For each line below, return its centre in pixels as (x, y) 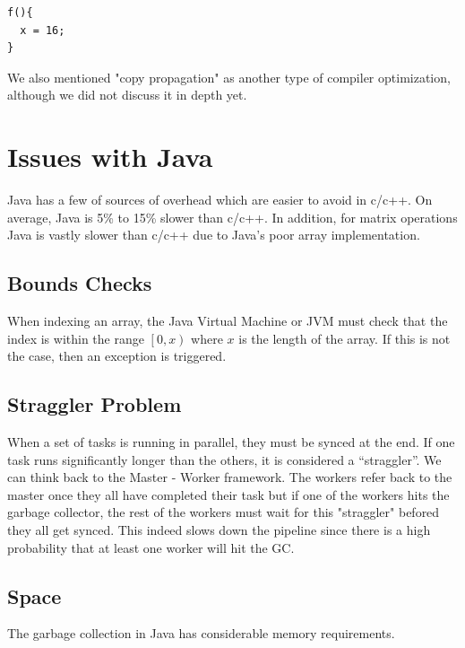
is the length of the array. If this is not (344, 338)
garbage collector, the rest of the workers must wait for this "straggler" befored (224, 512)
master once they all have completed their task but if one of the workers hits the (228, 494)
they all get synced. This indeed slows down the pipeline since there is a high (219, 530)
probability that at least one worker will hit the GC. (151, 547)
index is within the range (76, 338)
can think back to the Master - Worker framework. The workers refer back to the (230, 477)
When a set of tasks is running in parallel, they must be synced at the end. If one (231, 442)
